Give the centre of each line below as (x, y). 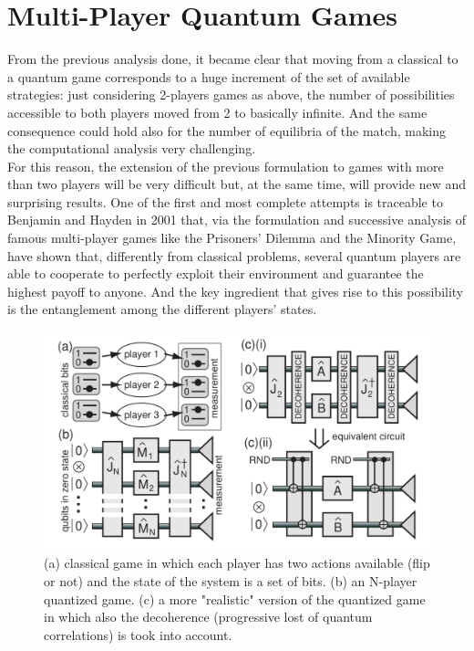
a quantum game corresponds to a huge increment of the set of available (209, 76)
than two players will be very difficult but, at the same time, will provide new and (237, 184)
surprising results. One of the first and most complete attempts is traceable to (225, 201)
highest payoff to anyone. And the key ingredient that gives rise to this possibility (236, 291)
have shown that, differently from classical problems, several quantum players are (234, 255)
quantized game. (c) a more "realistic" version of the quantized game (235, 598)
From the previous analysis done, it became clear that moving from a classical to (233, 59)
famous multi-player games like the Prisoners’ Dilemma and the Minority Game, (232, 238)
